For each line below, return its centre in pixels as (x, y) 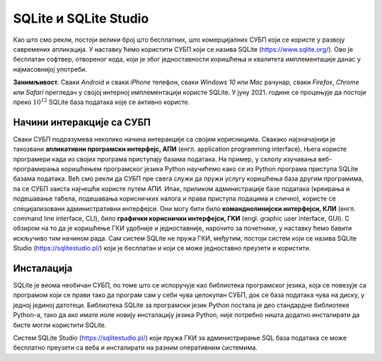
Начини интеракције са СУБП (82, 122)
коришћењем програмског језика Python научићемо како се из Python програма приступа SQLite (210, 168)
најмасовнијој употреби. (50, 69)
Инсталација (43, 268)
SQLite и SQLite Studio (81, 18)
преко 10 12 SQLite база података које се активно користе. (102, 102)
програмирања (36, 168)
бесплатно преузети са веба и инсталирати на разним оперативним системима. (135, 348)
